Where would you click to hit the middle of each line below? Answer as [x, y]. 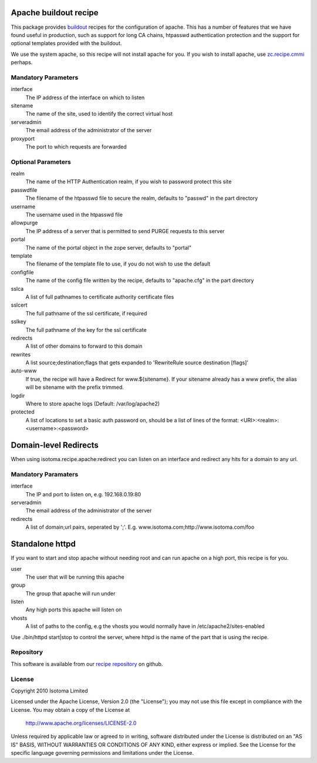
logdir [18, 395]
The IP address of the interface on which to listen [85, 98]
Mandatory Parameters [45, 78]
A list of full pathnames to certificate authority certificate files [100, 297]
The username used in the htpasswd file [74, 215]
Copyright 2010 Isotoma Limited [49, 691]
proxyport [23, 139]
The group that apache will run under [70, 593]
